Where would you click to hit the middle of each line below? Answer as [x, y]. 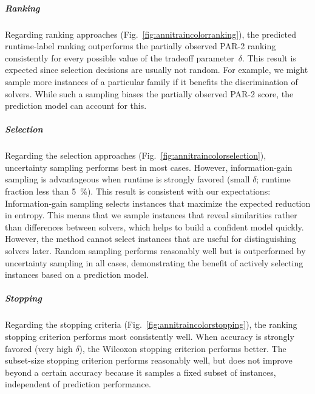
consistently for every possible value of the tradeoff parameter [120, 57]
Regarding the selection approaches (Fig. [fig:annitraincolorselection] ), [136, 155]
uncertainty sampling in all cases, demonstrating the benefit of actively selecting [154, 262]
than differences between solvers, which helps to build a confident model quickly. [154, 226]
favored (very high [39, 348]
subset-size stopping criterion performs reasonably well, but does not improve [149, 360]
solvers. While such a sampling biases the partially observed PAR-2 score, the [149, 93]
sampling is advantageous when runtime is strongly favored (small [127, 179]
